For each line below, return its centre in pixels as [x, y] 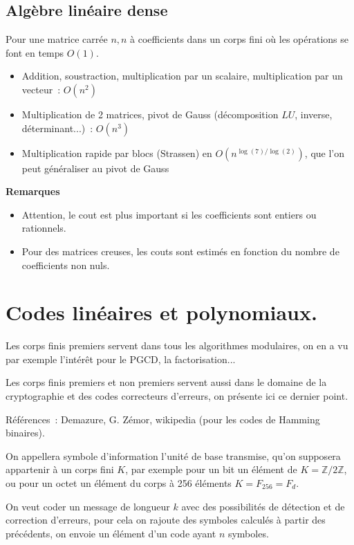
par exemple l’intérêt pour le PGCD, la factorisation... [121, 359]
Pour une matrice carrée [57, 39]
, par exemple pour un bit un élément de [211, 469]
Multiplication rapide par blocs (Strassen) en [117, 153]
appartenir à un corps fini [60, 469]
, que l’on [325, 153]
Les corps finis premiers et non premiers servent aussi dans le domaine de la [166, 382]
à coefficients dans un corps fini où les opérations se [239, 39]
